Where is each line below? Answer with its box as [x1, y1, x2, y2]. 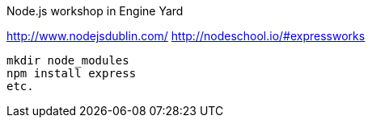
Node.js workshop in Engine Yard [6, 4, 184, 18]
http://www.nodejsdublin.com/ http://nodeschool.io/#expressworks [6, 29, 366, 43]
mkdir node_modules [6, 54, 129, 67]
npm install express [6, 67, 137, 80]
